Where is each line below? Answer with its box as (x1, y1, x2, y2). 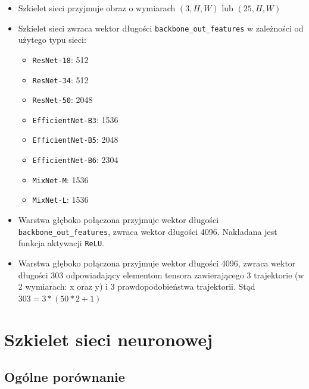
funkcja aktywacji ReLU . (18, 237, 104, 249)
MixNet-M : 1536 (32, 173, 89, 186)
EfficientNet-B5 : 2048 (32, 133, 118, 146)
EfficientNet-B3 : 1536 (32, 113, 118, 126)
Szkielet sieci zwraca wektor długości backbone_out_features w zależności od (18, 21, 304, 34)
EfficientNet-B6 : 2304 (32, 153, 118, 166)
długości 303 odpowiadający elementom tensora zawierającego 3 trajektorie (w (18, 268, 304, 281)
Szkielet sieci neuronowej (4, 327, 213, 351)
